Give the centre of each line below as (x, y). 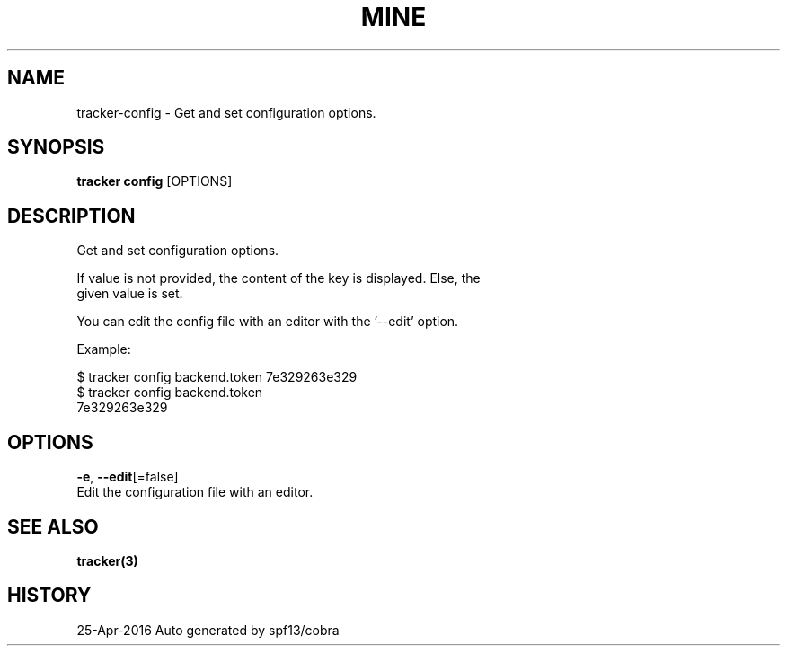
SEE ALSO (53, 526)
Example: (104, 349)
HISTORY (49, 596)
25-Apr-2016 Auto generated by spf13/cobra (208, 630)
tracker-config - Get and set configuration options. (226, 112)
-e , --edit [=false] (128, 477)
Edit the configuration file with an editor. (195, 492)
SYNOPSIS (56, 147)
